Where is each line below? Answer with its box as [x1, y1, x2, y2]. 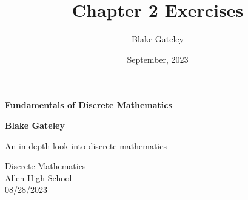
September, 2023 [127, 53, 189, 65]
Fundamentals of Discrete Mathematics [5, 98, 172, 111]
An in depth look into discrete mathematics [5, 139, 167, 152]
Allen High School [5, 171, 72, 184]
